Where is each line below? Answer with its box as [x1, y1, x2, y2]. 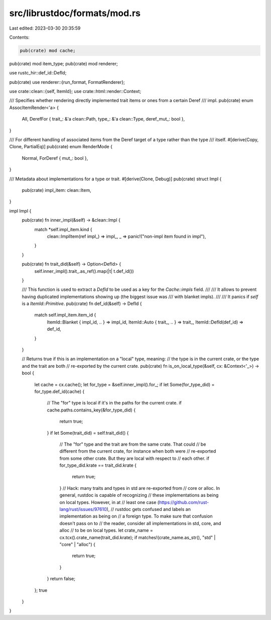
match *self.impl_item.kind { [34, 226, 92, 232]
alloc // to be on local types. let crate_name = [59, 528, 153, 534]
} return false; [47, 576, 75, 582]
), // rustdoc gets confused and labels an [106, 506, 191, 512]
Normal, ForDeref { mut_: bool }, [22, 155, 88, 161]
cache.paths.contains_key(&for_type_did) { [47, 407, 135, 413]
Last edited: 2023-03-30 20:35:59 [9, 25, 81, 31]
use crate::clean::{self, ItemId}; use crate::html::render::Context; [9, 88, 142, 94]
